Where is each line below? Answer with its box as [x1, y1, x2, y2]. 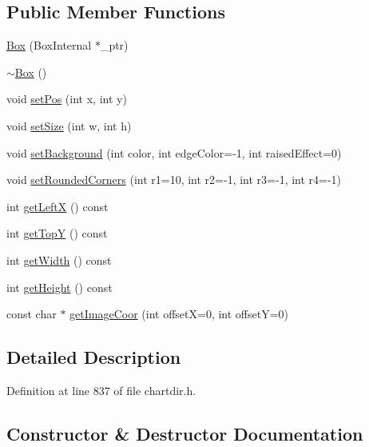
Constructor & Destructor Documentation [6, 421, 363, 445]
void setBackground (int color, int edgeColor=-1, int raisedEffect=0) [6, 144, 342, 161]
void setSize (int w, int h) [6, 117, 132, 134]
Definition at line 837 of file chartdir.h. [6, 381, 196, 398]
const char [6, 305, 57, 322]
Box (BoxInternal [6, 37, 92, 54]
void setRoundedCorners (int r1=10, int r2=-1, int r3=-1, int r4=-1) [6, 171, 342, 188]
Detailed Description [6, 345, 181, 369]
